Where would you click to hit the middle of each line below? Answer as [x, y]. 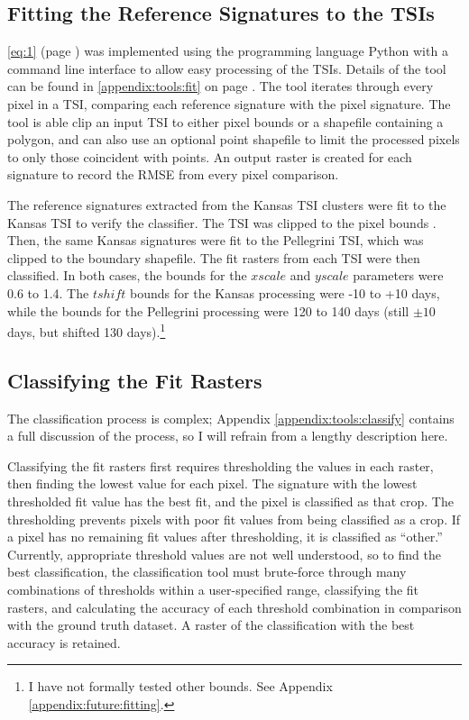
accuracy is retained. [64, 642]
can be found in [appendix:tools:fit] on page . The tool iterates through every [221, 86]
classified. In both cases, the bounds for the [127, 275]
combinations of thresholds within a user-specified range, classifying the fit [213, 589]
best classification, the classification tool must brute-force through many [207, 572]
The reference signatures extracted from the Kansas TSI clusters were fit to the [227, 204]
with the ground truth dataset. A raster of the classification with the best [211, 625]
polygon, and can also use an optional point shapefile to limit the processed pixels [234, 139]
